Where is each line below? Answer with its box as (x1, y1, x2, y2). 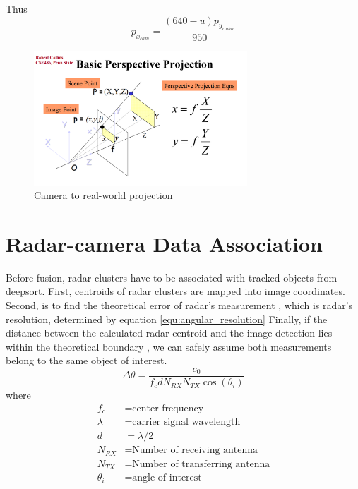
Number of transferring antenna (132, 459, 270, 469)
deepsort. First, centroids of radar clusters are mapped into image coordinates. (6, 284, 345, 298)
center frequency (132, 403, 204, 413)
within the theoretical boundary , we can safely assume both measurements (6, 339, 332, 354)
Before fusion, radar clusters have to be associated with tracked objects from (6, 270, 338, 284)
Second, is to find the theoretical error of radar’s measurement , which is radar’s (6, 298, 353, 313)
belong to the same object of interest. (6, 353, 167, 368)
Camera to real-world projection (34, 188, 173, 203)
